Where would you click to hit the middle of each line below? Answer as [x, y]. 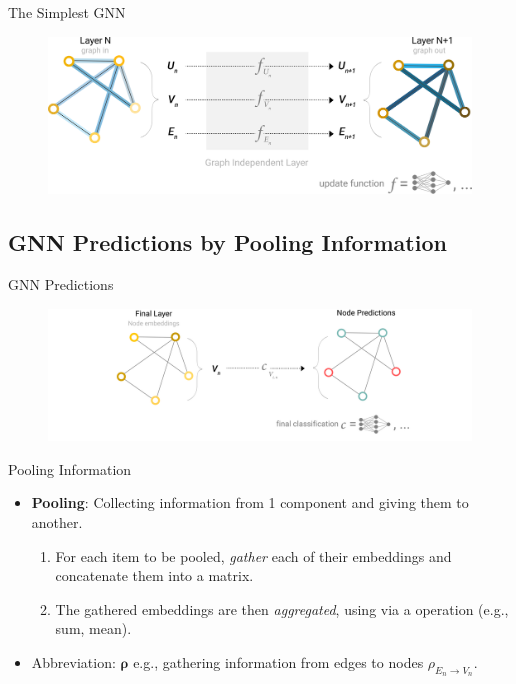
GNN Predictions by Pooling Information [227, 242]
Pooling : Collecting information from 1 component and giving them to [250, 502]
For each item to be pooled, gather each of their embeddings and [253, 555]
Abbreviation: [73, 661]
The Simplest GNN [67, 12]
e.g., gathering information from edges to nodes [278, 661]
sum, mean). [93, 628]
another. [57, 522]
